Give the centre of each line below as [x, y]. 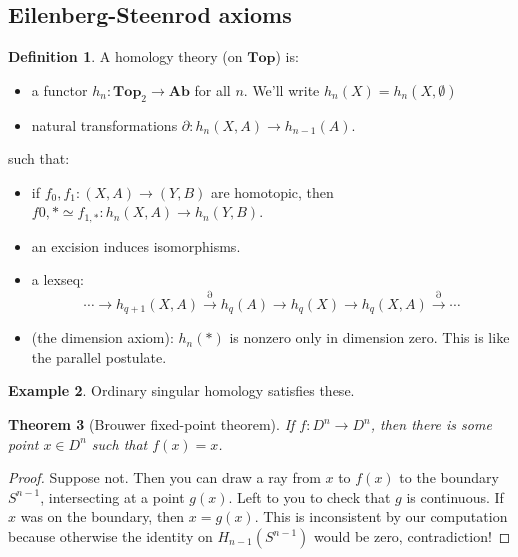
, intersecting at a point [112, 496]
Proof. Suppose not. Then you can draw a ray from [164, 477]
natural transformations [104, 124]
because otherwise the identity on [110, 536]
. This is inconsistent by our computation [381, 516]
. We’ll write [281, 89]
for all [212, 89]
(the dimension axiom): [102, 337]
